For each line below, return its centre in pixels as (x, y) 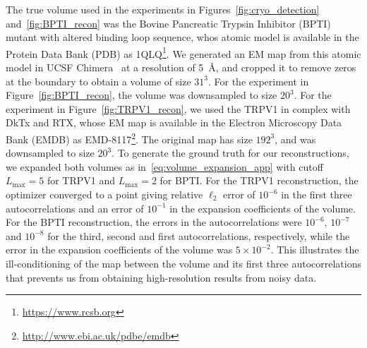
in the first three (317, 194)
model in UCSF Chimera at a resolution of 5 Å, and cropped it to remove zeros (181, 67)
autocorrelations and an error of (75, 208)
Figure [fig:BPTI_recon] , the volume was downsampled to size (142, 95)
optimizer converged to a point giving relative (104, 194)
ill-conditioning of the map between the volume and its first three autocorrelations (184, 263)
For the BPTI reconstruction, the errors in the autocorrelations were (154, 222)
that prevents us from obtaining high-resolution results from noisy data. (161, 277)
